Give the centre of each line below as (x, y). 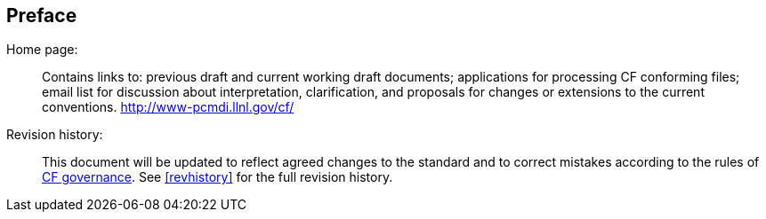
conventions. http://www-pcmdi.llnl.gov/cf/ (168, 107)
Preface (42, 16)
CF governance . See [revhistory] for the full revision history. (218, 177)
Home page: (42, 50)
